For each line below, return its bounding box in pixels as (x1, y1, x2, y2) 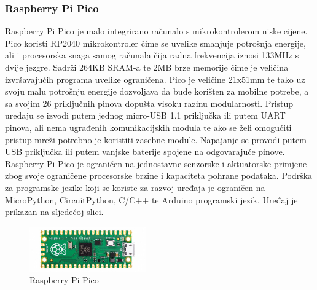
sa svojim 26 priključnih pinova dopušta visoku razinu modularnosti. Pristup (5, 96, 294, 109)
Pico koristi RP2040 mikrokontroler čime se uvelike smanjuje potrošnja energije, (5, 36, 306, 49)
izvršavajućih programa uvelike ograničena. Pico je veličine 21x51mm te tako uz (5, 72, 305, 85)
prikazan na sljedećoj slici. (5, 205, 104, 218)
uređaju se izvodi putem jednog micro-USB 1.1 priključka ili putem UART (5, 109, 286, 122)
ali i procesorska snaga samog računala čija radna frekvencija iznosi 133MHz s (5, 49, 299, 61)
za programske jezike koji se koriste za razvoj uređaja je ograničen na (5, 181, 265, 194)
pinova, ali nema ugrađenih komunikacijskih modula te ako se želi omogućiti (5, 120, 292, 133)
